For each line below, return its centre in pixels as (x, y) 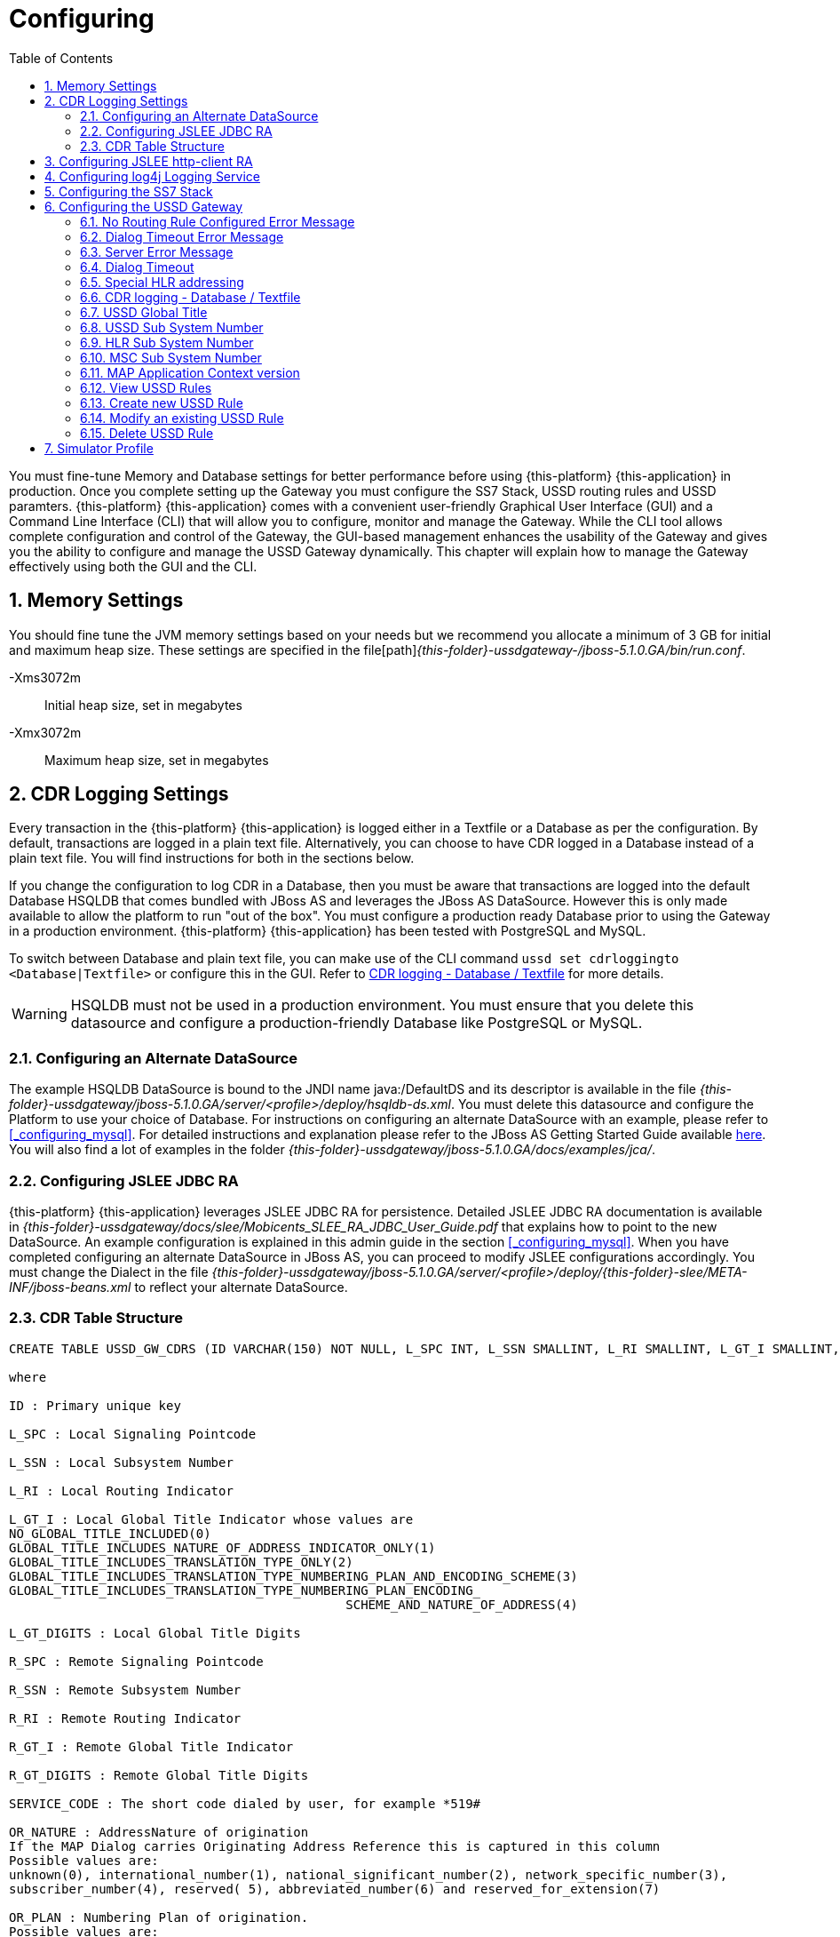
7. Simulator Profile (99, 448)
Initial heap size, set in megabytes (143, 705)
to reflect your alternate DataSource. (241, 1287)
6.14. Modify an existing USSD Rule (182, 418)
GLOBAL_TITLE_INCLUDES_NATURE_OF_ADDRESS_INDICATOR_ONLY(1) (222, 1547)
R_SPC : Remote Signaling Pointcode (136, 1661)
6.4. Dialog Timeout (137, 267)
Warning (40, 1014)
